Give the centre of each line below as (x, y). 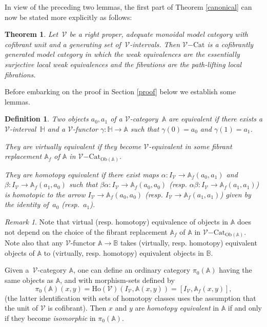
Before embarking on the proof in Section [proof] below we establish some (120, 91)
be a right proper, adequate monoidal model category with (159, 34)
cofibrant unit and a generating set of (63, 44)
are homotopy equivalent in (177, 308)
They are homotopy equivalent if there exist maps (82, 174)
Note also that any (34, 243)
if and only (245, 308)
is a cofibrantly (230, 44)
